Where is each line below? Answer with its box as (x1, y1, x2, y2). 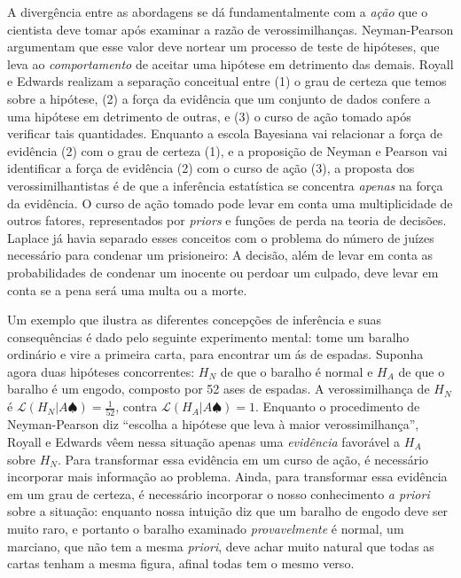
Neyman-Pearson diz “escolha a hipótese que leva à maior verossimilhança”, (7, 415, 419, 433)
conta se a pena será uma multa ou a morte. (7, 280, 247, 299)
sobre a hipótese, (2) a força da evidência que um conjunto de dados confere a (7, 89, 431, 107)
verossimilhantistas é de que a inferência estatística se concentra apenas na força (7, 176, 443, 194)
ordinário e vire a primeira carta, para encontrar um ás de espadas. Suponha (7, 345, 424, 363)
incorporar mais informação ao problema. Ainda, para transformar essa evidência (7, 467, 448, 486)
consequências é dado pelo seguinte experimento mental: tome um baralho (7, 327, 410, 346)
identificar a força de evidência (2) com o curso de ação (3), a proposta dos (7, 159, 415, 177)
